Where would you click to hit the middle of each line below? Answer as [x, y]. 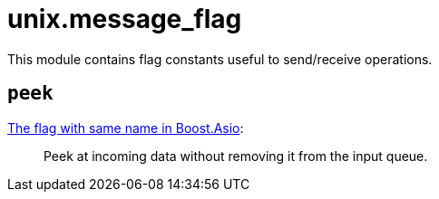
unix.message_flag [125, 19]
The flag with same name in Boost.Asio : [126, 128]
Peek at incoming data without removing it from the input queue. [236, 156]
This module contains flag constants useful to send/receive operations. [220, 59]
